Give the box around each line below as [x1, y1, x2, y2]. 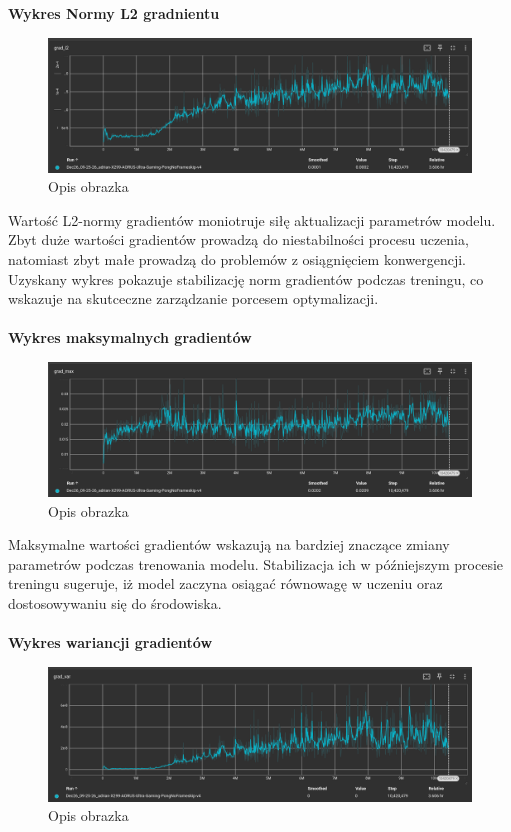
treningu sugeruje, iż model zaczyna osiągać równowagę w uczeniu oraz [8, 573, 443, 594]
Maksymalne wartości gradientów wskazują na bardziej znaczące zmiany [8, 534, 450, 555]
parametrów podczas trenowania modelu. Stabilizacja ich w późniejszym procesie [8, 553, 504, 574]
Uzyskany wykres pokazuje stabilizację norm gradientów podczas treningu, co [8, 268, 484, 289]
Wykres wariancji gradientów [8, 632, 213, 653]
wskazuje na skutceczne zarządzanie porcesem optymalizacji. [8, 288, 379, 309]
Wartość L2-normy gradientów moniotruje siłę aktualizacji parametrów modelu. [8, 209, 496, 230]
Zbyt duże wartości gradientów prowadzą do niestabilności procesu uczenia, [8, 229, 469, 250]
